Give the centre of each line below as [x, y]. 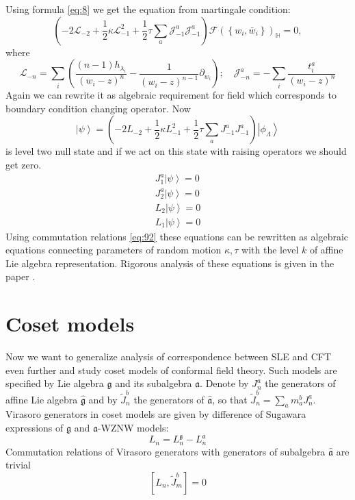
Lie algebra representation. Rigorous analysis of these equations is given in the [170, 263]
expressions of [35, 428]
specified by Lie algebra [55, 383]
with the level [270, 250]
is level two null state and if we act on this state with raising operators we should [176, 151]
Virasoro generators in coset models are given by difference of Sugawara [156, 414]
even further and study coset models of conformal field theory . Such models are [171, 370]
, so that [230, 399]
